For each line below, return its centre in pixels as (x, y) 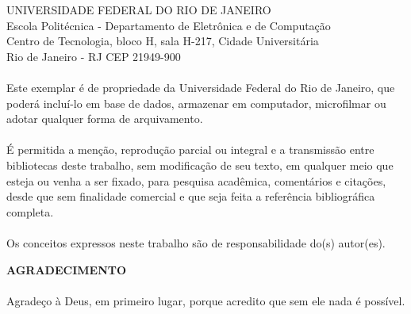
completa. (30, 211)
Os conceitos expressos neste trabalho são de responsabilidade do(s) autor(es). (196, 242)
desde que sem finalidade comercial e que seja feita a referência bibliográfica (191, 196)
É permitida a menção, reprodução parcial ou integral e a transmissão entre (190, 149)
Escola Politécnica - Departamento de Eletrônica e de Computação (169, 25)
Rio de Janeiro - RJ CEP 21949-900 (94, 56)
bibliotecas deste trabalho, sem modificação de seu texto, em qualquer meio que (200, 165)
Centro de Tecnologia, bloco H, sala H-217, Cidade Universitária (163, 41)
